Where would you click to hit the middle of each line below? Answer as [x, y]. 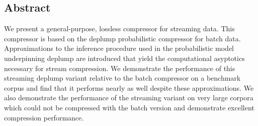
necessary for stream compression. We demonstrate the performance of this [120, 68]
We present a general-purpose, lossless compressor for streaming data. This [119, 28]
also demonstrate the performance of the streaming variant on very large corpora [129, 98]
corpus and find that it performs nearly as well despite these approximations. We [129, 87]
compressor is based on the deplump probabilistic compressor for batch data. [122, 38]
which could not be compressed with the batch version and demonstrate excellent [129, 107]
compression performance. [44, 117]
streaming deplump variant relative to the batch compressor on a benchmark [122, 78]
